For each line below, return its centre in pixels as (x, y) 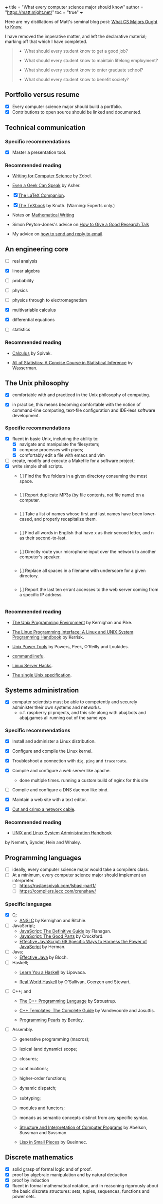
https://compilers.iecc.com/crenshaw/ (58, 891)
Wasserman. (25, 368)
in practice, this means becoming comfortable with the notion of (76, 404)
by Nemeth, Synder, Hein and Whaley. (43, 843)
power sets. (24, 1196)
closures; (28, 1059)
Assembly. (22, 1030)
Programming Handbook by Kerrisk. (48, 637)
